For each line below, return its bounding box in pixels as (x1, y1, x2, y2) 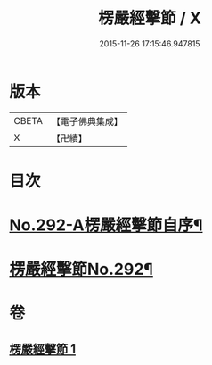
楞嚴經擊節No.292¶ (9, 260, 154, 279)
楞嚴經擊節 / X (97, 8, 202, 29)
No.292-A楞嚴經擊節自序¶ (9, 215, 203, 236)
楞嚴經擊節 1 (9, 341, 77, 357)
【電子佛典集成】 (51, 115, 123, 128)
